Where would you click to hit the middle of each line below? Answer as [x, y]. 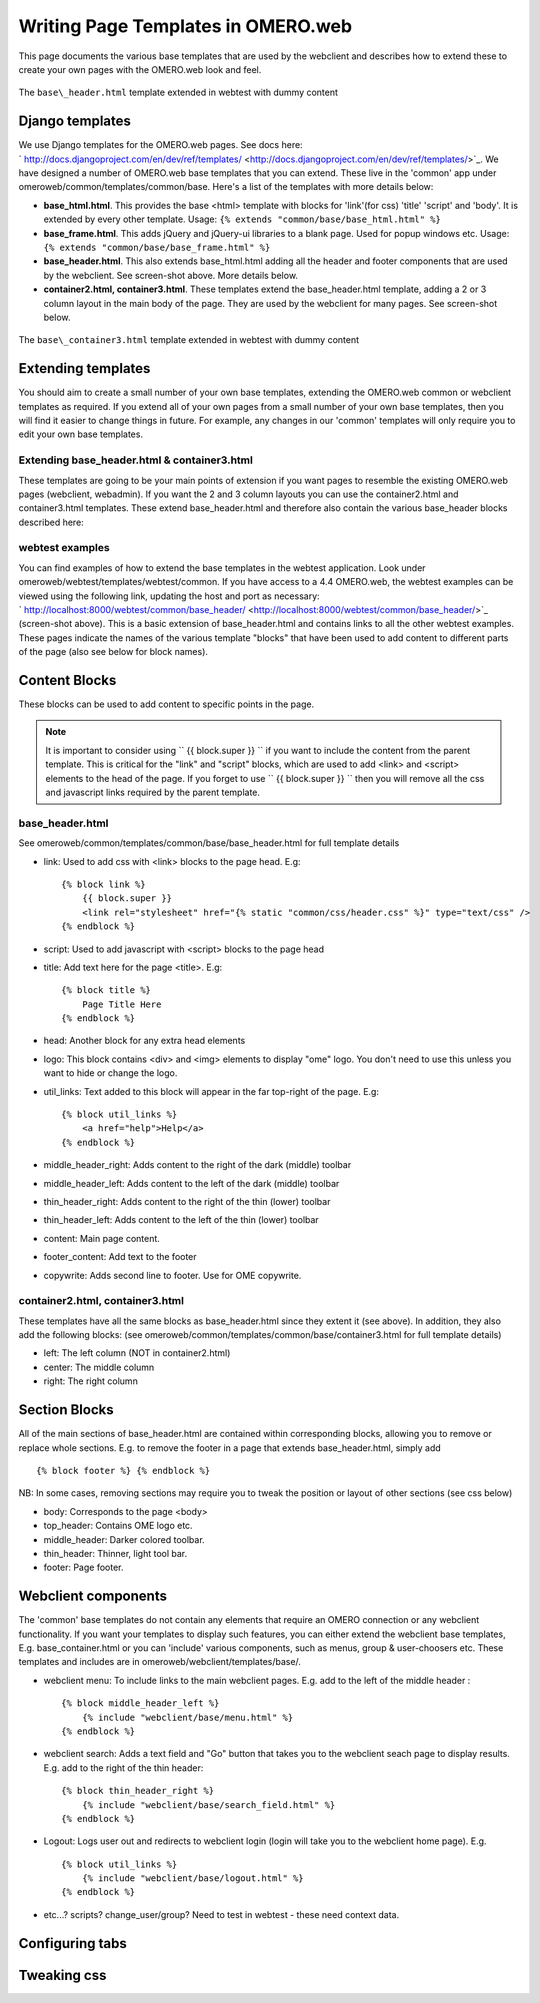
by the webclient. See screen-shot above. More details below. [171, 275]
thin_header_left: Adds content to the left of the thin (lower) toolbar [181, 1220]
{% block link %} [103, 884]
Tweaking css [62, 1975]
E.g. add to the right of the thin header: [123, 1767]
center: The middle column [99, 1367]
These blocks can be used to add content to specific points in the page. [166, 704]
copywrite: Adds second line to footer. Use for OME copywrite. [172, 1275]
